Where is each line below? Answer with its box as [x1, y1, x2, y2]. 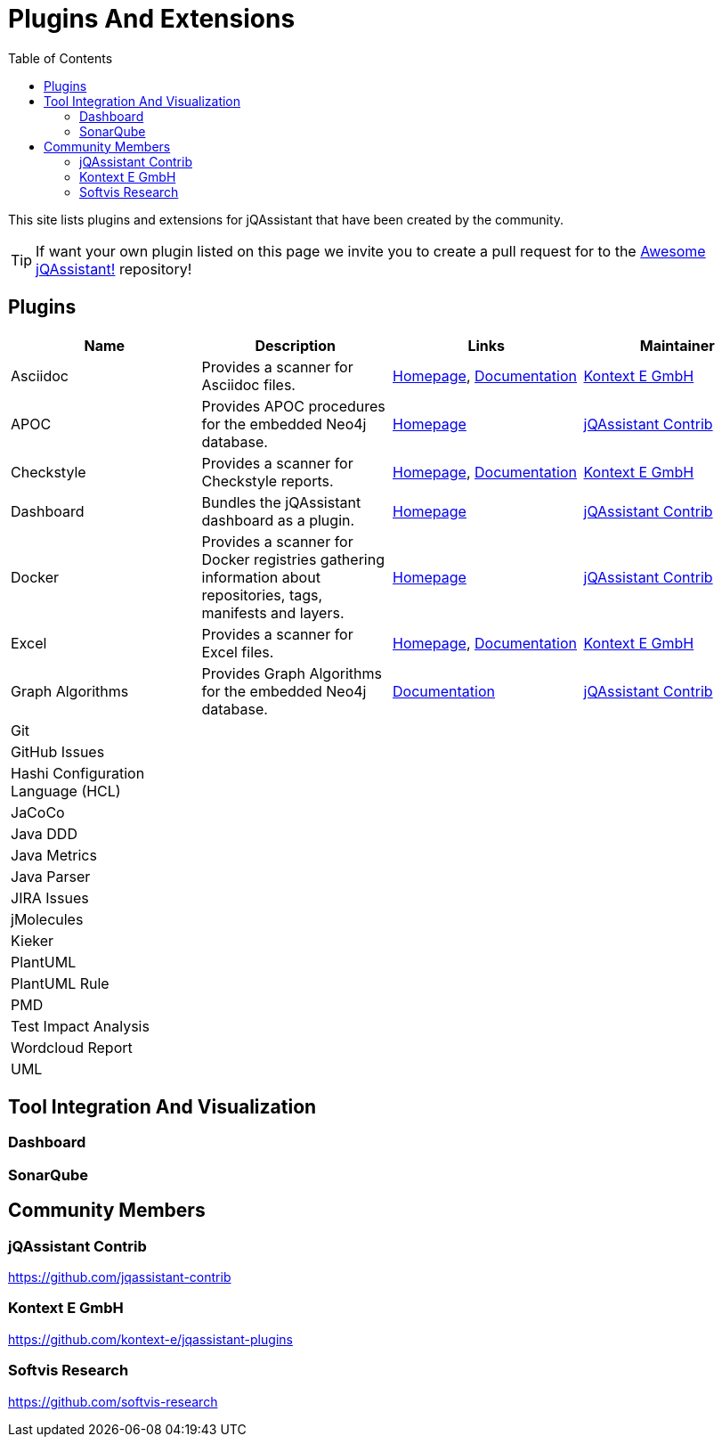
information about [201, 567, 320, 586]
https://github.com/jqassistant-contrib [8, 1269, 231, 1285]
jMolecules [11, 910, 84, 928]
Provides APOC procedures [201, 396, 385, 415]
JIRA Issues [11, 888, 89, 907]
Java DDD [11, 824, 77, 843]
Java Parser [11, 867, 91, 885]
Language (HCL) [11, 781, 121, 800]
